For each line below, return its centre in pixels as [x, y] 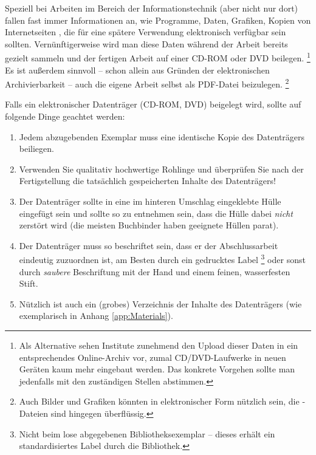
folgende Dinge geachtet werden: [65, 116]
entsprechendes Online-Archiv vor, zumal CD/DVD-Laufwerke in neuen [153, 357]
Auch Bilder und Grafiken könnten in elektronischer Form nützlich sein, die [159, 401]
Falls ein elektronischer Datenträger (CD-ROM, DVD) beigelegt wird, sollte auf [153, 104]
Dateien [34, 413]
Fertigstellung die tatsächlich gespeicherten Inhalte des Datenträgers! [147, 181]
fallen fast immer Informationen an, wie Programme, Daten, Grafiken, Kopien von [158, 20]
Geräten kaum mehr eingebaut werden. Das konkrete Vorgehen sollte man [157, 369]
